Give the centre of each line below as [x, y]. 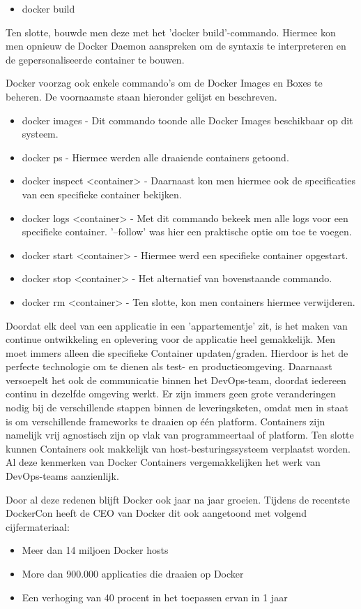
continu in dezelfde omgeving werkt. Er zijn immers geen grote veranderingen [171, 394]
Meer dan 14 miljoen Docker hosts [95, 550]
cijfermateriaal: [38, 526]
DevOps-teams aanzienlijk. [62, 476]
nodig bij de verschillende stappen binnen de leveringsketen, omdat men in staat [177, 408]
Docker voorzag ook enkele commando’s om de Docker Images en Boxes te [164, 83]
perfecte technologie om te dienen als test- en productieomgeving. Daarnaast [169, 366]
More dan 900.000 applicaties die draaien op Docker [133, 573]
